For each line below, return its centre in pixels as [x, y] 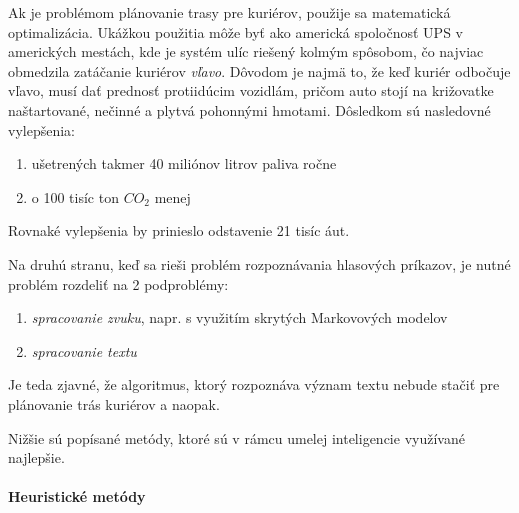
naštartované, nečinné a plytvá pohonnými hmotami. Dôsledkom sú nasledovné [249, 109]
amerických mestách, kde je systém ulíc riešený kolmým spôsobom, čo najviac [246, 51]
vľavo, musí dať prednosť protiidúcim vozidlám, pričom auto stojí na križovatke [251, 90]
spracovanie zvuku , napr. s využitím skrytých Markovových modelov [239, 317]
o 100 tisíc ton [75, 196]
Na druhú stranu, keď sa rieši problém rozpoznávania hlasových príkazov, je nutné [259, 263]
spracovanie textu [84, 350]
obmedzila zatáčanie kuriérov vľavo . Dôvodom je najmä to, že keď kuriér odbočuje [259, 70]
